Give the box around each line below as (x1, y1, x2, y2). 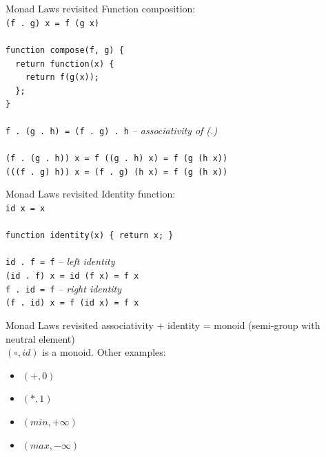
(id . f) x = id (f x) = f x (6, 271, 139, 281)
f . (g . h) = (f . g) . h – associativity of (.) (6, 123, 218, 137)
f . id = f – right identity (6, 281, 122, 295)
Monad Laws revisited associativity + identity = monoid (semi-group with (6, 318, 320, 332)
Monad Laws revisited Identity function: (6, 187, 176, 201)
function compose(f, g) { (6, 45, 124, 55)
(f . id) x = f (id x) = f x (6, 298, 139, 308)
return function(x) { (15, 59, 114, 69)
